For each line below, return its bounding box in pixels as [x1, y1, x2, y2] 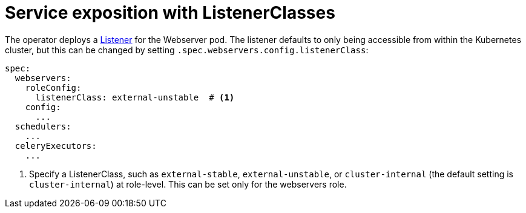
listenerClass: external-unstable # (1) [35, 92, 235, 102]
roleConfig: [25, 82, 82, 93]
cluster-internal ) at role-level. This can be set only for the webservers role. [29, 179, 347, 189]
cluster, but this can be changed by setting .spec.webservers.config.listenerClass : [5, 44, 369, 55]
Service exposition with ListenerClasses [5, 2, 335, 23]
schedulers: [15, 121, 71, 131]
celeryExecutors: [15, 140, 97, 151]
